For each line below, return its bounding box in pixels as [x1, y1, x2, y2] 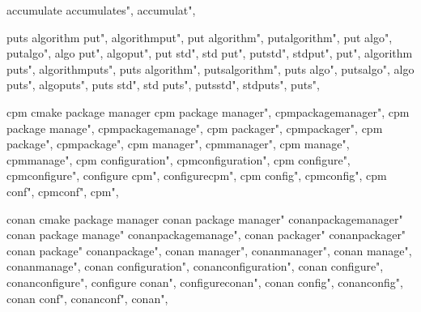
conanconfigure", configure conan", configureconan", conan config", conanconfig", [6, 273, 403, 290]
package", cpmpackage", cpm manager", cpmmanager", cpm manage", [6, 135, 350, 152]
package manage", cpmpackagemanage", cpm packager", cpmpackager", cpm [6, 119, 383, 136]
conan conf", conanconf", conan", [6, 289, 168, 306]
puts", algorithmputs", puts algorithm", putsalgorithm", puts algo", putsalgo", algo [6, 60, 415, 77]
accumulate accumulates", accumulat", [6, 2, 196, 18]
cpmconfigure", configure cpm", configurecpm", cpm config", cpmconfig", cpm [6, 167, 387, 184]
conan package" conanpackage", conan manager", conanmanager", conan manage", [6, 241, 412, 259]
